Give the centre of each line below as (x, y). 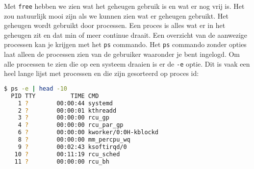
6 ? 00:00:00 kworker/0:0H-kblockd (88, 133)
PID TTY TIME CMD (55, 96)
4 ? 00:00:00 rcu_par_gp (71, 125)
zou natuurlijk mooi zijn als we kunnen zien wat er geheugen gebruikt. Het (116, 15)
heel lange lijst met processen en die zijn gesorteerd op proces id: (102, 73)
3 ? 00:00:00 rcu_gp (63, 118)
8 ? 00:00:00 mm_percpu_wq (74, 140)
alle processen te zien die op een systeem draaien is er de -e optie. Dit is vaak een (127, 63)
